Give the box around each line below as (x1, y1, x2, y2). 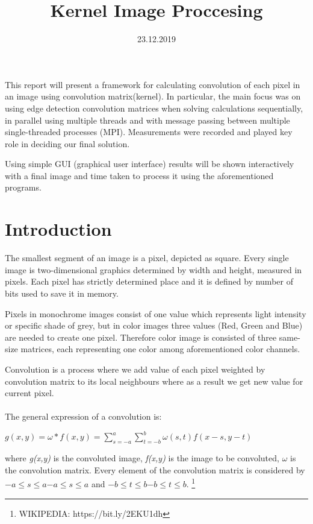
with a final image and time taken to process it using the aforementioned (5, 169, 274, 182)
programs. (5, 181, 42, 194)
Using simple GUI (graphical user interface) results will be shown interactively (5, 157, 294, 170)
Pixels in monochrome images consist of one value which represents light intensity (5, 307, 306, 320)
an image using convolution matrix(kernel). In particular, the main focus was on (5, 90, 301, 103)
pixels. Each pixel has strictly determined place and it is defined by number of (5, 275, 293, 288)
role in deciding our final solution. (5, 137, 130, 150)
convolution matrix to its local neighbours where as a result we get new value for (5, 374, 303, 387)
